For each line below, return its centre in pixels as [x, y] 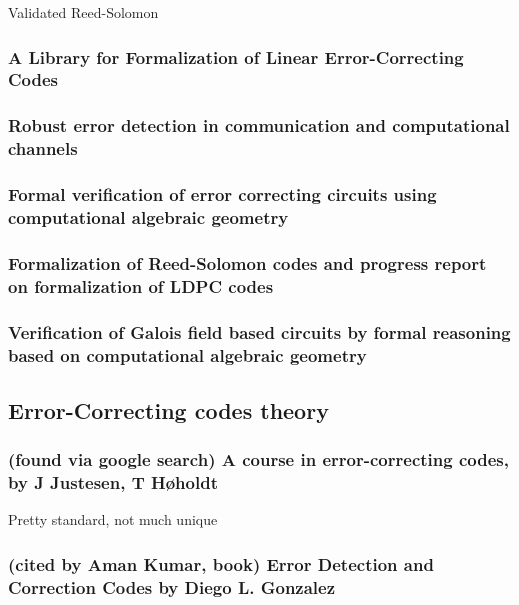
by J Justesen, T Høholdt [113, 482]
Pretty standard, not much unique [113, 519]
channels [43, 148]
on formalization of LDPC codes [141, 285]
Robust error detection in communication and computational [259, 125]
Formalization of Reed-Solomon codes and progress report [247, 262]
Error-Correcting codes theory [168, 409]
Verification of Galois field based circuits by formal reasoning [259, 331]
